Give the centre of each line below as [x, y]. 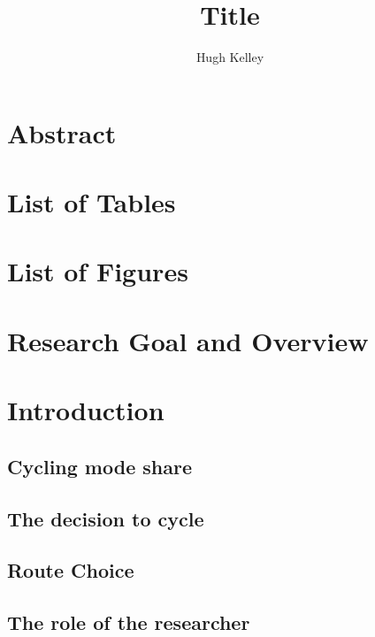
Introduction [86, 410]
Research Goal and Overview [188, 340]
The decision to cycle [106, 518]
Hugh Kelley [230, 57]
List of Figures [98, 271]
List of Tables [92, 202]
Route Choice [71, 570]
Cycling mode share [99, 466]
